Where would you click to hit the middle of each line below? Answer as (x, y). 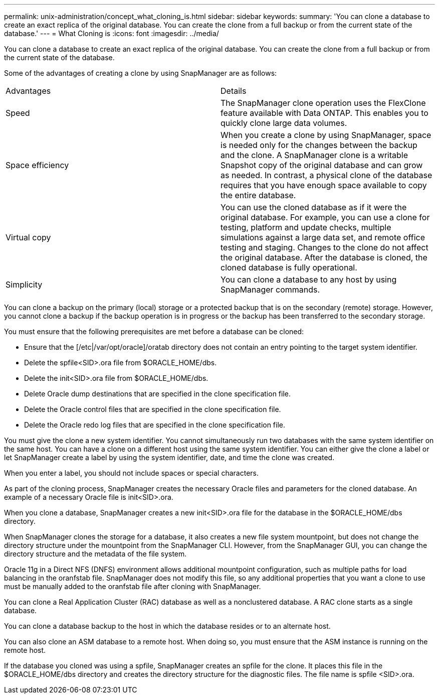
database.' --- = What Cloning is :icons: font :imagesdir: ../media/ (112, 33)
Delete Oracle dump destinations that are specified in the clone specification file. (158, 394)
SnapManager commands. (270, 290)
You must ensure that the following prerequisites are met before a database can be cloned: (154, 331)
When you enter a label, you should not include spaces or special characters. (131, 473)
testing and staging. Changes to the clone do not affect (324, 247)
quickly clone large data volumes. (284, 123)
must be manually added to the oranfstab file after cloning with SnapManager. (133, 586)
